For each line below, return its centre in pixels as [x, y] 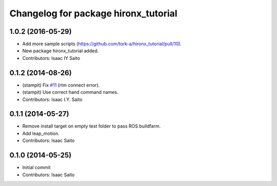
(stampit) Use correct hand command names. [70, 92]
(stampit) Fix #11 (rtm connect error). [61, 85]
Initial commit [36, 168]
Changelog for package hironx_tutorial [93, 13]
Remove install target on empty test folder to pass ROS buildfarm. [92, 126]
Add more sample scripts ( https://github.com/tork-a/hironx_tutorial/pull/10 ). [102, 44]
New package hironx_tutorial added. [61, 51]
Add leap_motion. [41, 133]
